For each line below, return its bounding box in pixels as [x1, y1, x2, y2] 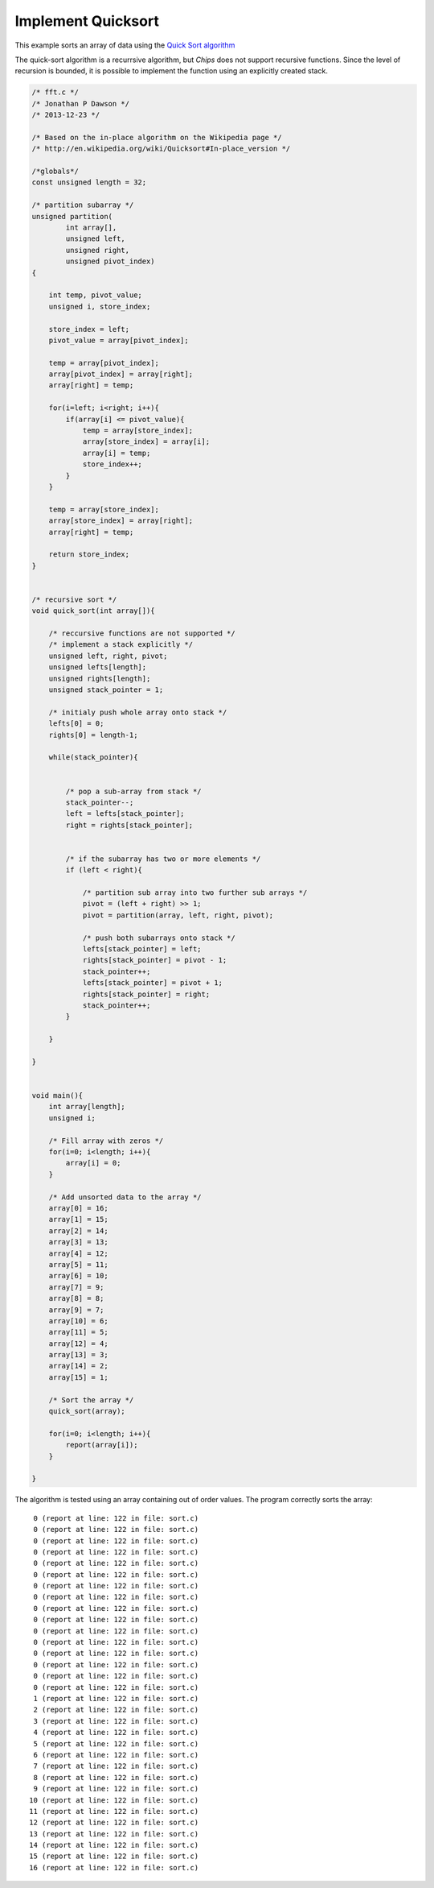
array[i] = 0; [65, 1158, 121, 1168]
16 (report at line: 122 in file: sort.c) [29, 1863, 199, 1872]
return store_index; [48, 550, 130, 559]
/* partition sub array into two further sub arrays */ [82, 888, 308, 897]
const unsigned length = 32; [31, 178, 147, 187]
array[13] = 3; [48, 1350, 108, 1360]
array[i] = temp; [82, 448, 151, 458]
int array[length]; [48, 1102, 126, 1112]
